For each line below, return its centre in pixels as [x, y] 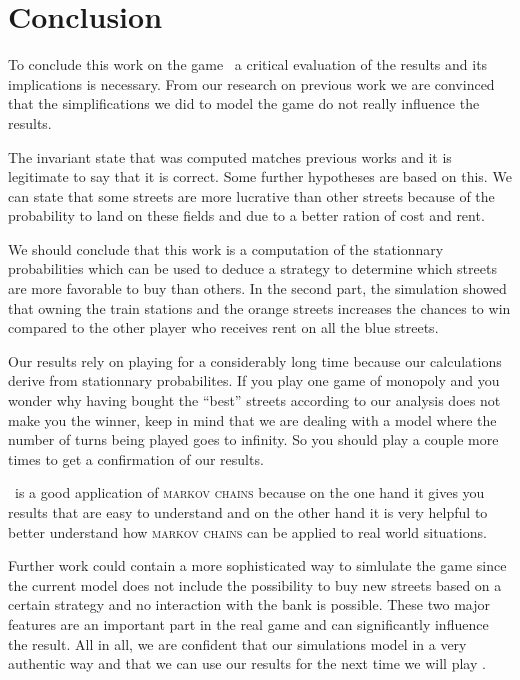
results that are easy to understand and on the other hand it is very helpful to [248, 512]
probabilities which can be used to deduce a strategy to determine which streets [252, 268]
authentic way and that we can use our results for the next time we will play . [247, 663]
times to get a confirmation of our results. [136, 458]
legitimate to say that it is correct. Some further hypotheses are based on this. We [260, 176]
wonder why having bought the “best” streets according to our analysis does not [254, 400]
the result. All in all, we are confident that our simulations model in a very [237, 643]
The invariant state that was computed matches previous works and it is [230, 156]
